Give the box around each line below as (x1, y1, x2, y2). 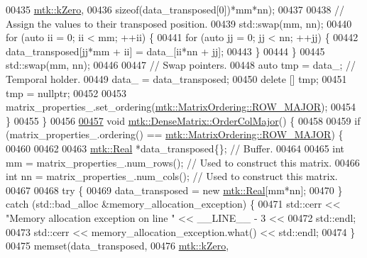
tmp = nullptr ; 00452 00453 (6, 85, 127, 100)
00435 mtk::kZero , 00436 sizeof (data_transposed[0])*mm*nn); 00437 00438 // (6, 2, 345, 16)
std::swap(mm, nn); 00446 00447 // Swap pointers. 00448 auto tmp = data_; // (6, 57, 356, 72)
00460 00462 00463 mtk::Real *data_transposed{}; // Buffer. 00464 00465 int (6, 140, 345, 155)
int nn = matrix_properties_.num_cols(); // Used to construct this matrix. (6, 169, 338, 184)
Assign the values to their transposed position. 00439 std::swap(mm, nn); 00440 (6, 16, 352, 30)
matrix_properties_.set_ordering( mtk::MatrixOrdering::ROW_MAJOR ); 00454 (6, 99, 356, 114)
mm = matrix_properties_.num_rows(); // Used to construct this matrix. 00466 (6, 155, 360, 169)
